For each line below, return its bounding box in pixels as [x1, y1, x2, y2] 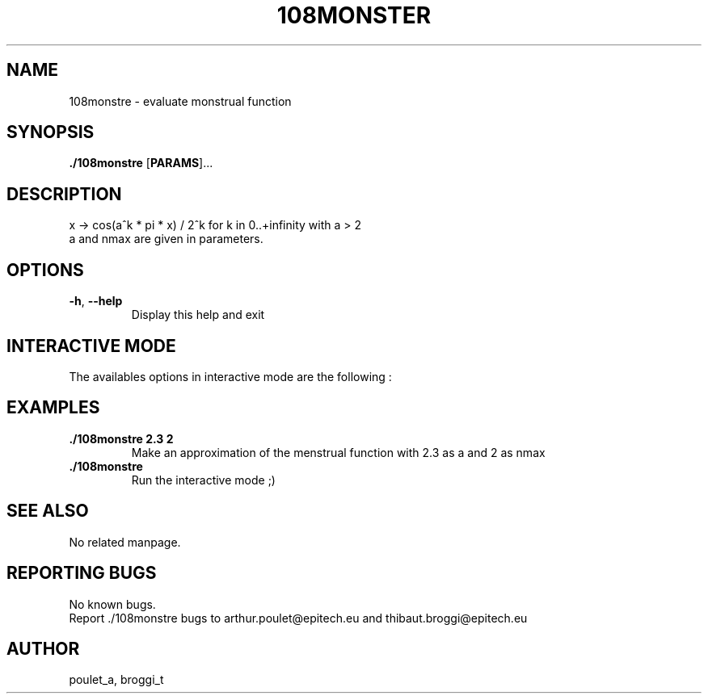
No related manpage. [69, 534, 181, 549]
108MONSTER [276, 2, 432, 29]
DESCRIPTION [6, 183, 122, 204]
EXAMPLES [6, 397, 100, 418]
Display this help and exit [131, 308, 265, 322]
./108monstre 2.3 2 [69, 431, 174, 446]
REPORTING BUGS [6, 563, 157, 584]
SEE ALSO [6, 501, 89, 522]
